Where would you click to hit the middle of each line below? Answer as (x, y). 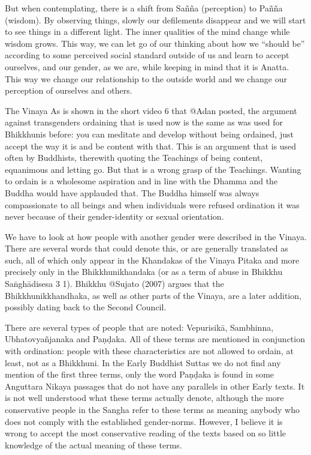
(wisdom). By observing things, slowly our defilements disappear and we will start (155, 20)
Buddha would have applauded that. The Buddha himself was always (132, 192)
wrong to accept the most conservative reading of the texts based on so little (146, 433)
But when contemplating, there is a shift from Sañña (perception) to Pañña (144, 8)
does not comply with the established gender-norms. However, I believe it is (144, 421)
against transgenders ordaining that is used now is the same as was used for (144, 122)
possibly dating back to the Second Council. (86, 307)
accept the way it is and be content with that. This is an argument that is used (151, 146)
